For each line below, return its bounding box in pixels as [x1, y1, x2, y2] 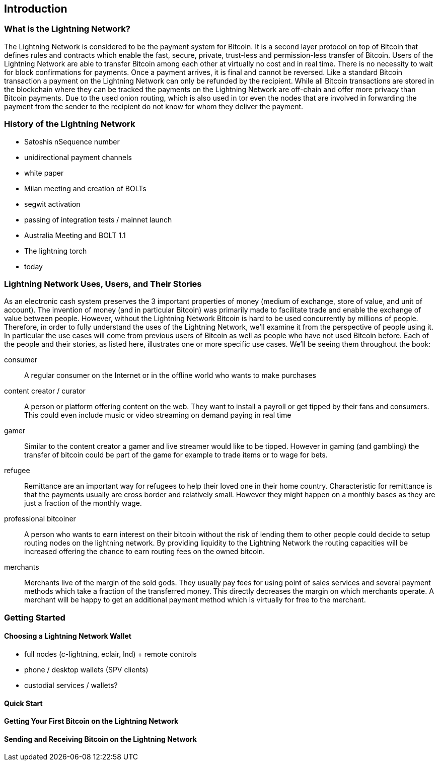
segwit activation [24, 199, 81, 208]
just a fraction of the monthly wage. [24, 499, 142, 508]
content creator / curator [4, 387, 86, 396]
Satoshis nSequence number [24, 137, 120, 146]
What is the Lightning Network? [4, 24, 130, 34]
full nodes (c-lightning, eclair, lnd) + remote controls [24, 649, 197, 658]
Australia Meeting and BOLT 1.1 [24, 231, 126, 240]
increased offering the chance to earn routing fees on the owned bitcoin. [24, 547, 265, 556]
